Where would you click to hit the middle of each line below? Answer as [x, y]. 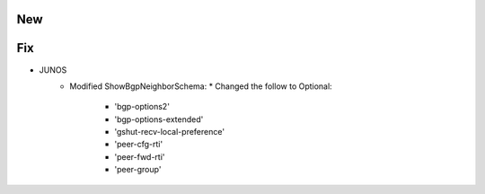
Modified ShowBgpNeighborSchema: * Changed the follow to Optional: [201, 86]
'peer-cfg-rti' [139, 145]
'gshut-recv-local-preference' [169, 132]
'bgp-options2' [142, 107]
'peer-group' [138, 170]
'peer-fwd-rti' [140, 156]
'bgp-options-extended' [159, 119]
